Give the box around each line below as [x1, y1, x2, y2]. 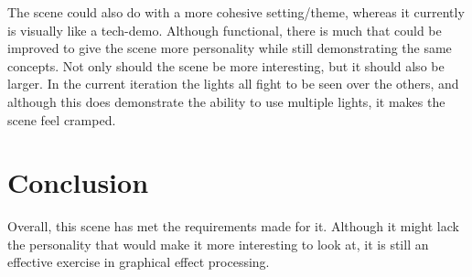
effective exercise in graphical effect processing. [7, 252, 270, 272]
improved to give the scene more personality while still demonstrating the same [7, 38, 452, 58]
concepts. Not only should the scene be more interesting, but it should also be [7, 56, 445, 75]
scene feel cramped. [7, 110, 116, 129]
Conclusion [7, 164, 149, 201]
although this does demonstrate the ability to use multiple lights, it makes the [7, 91, 445, 111]
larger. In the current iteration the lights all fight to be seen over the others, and [7, 74, 459, 93]
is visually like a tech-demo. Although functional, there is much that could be [7, 20, 442, 39]
